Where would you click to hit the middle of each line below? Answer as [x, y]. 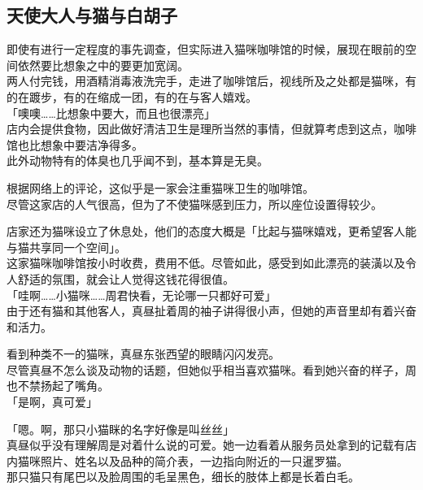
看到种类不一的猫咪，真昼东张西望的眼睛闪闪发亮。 [143, 354]
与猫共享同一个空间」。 [66, 247]
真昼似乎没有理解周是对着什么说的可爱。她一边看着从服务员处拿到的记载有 [206, 445]
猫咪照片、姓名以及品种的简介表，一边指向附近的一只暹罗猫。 [183, 460]
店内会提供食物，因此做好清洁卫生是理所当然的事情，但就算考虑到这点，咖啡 [211, 129]
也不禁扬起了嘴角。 [58, 386]
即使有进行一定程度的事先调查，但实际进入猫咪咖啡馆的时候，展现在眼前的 [206, 49]
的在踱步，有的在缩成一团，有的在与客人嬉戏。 [132, 96]
